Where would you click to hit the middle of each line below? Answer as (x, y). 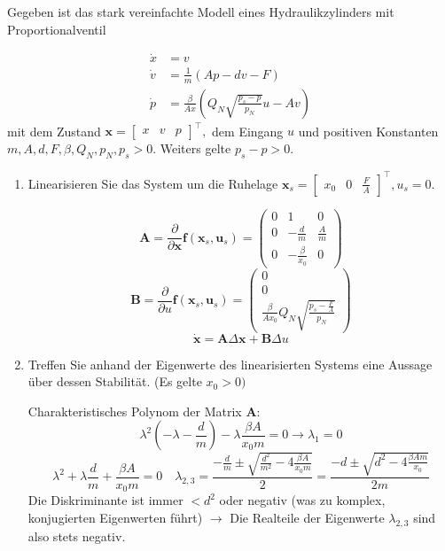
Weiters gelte (195, 148)
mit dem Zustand (54, 131)
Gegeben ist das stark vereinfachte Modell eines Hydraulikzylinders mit (201, 12)
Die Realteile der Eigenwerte (307, 518)
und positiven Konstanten (368, 131)
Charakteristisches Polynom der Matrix (135, 411)
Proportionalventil (57, 29)
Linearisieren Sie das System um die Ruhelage (153, 183)
